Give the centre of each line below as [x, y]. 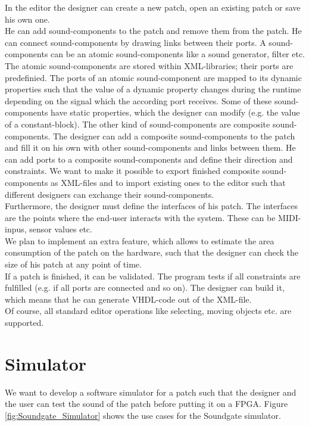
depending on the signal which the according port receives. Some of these [138, 100]
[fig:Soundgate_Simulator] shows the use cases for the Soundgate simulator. [143, 415]
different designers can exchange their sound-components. [110, 194]
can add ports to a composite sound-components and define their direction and [149, 159]
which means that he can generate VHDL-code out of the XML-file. [128, 299]
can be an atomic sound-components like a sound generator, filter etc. [178, 54]
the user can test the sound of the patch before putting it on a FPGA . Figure [146, 404]
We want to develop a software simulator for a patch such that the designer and [151, 392]
